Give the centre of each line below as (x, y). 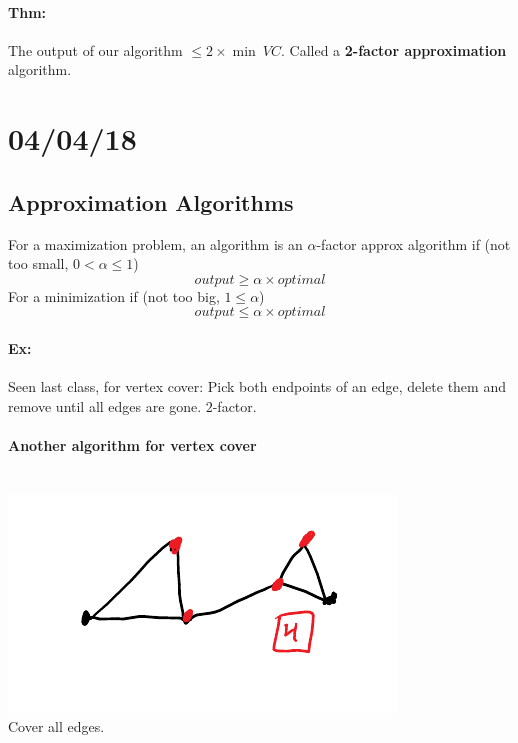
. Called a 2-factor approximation (393, 49)
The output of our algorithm (95, 49)
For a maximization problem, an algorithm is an (155, 243)
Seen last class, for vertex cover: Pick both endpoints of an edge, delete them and (257, 386)
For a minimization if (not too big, (114, 295)
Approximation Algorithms (151, 201)
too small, (38, 263)
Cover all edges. (56, 726)
